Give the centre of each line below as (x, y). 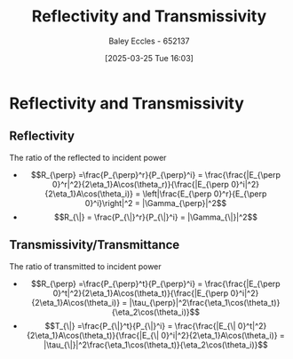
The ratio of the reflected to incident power (88, 157)
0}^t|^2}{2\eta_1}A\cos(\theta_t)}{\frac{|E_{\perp (141, 293)
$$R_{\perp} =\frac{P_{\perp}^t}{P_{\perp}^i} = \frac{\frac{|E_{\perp (156, 283)
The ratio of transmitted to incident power (85, 266)
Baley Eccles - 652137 (149, 41)
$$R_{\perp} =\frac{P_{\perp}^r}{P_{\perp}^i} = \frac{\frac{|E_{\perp (156, 174)
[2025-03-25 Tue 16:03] (149, 58)
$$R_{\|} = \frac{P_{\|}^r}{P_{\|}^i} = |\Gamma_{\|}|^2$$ (155, 217)
